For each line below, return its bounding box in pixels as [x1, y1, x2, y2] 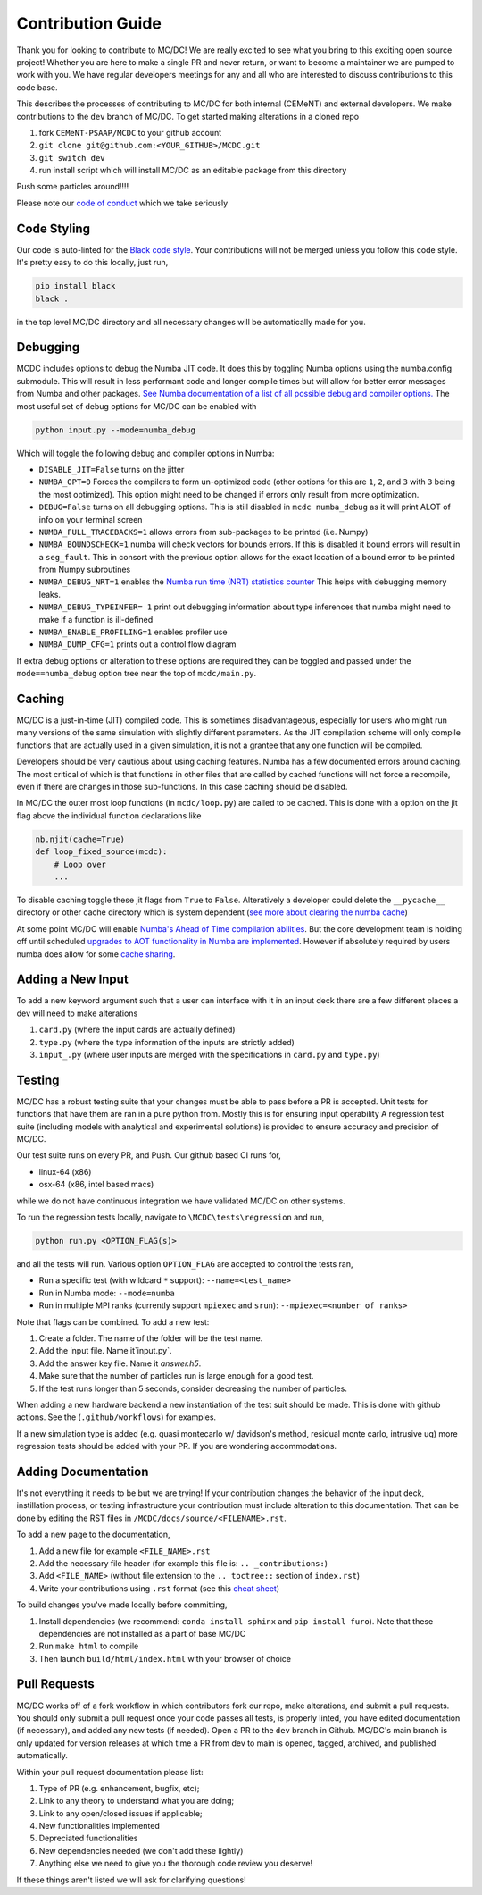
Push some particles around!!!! [16, 181, 129, 192]
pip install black [35, 281, 116, 291]
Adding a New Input [16, 972, 129, 987]
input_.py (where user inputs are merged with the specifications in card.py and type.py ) [38, 1050, 380, 1060]
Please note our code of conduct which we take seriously [16, 197, 229, 208]
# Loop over [54, 859, 107, 869]
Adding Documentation [16, 1463, 149, 1479]
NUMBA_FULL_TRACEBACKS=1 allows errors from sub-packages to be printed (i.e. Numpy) [38, 526, 369, 537]
